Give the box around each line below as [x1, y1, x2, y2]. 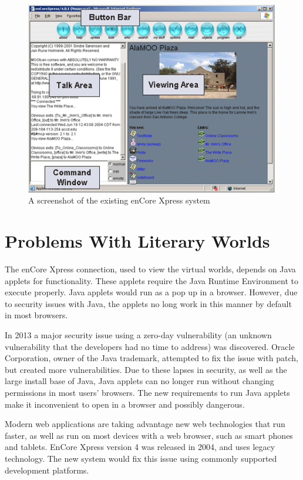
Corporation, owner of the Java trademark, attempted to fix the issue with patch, [5, 352, 298, 364]
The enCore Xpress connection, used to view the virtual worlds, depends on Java [5, 263, 296, 275]
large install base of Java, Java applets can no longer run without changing [5, 375, 274, 387]
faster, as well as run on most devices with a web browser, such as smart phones [5, 429, 293, 441]
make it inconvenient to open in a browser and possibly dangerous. [5, 398, 245, 410]
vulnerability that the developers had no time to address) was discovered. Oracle [5, 340, 295, 352]
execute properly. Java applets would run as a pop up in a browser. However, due [5, 286, 298, 298]
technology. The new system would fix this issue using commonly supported [5, 452, 277, 464]
